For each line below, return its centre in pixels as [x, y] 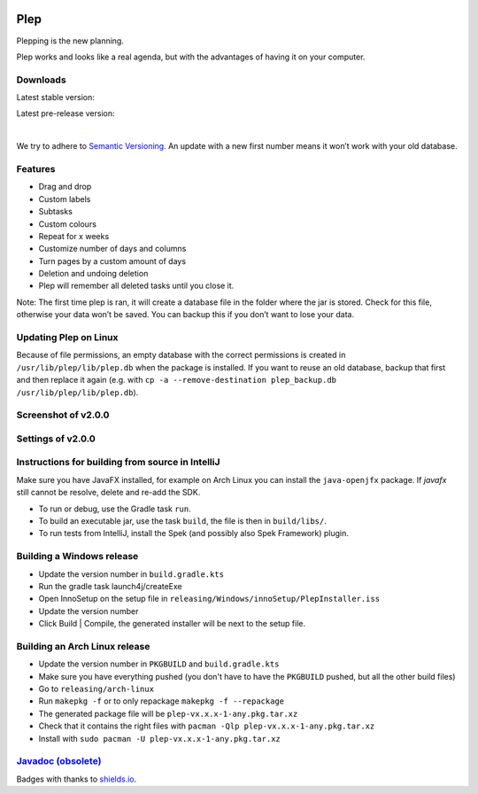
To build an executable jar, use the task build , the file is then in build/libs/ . [183, 521]
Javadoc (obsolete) [59, 761]
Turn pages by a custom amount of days [112, 261]
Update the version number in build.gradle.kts [131, 574]
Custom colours [68, 224]
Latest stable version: [55, 97]
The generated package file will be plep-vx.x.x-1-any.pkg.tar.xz [168, 713]
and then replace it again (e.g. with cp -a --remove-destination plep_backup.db [176, 380]
